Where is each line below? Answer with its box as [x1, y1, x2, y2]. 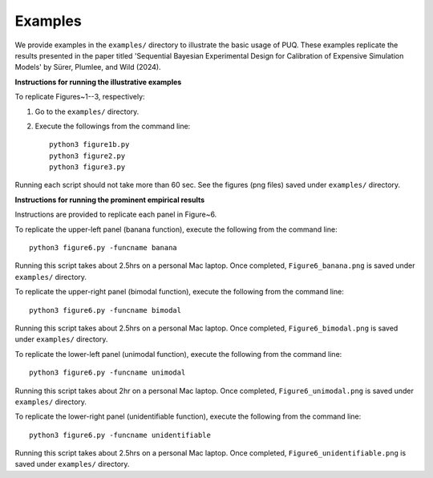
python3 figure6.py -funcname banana [29, 243, 178, 253]
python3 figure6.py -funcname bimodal [29, 306, 182, 314]
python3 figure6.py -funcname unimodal [29, 368, 186, 377]
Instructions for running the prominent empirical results [14, 195, 205, 205]
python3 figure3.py [49, 163, 126, 172]
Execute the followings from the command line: [34, 121, 191, 131]
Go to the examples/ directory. [34, 107, 140, 116]
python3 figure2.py [49, 151, 126, 160]
